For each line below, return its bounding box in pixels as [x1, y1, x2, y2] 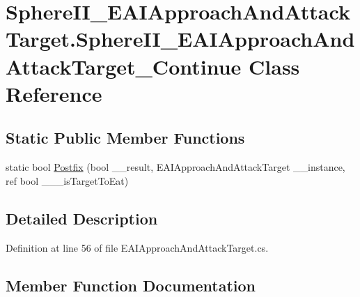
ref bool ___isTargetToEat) [6, 173, 129, 188]
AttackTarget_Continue [6, 52, 242, 80]
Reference [6, 79, 102, 107]
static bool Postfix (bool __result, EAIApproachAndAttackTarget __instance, [6, 160, 345, 174]
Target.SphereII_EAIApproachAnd [6, 24, 355, 53]
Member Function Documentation [6, 274, 256, 296]
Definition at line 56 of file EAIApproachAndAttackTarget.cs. [6, 240, 269, 254]
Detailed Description [6, 207, 158, 229]
